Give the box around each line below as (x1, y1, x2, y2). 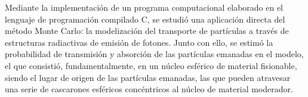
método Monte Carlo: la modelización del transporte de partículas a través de (5, 24, 289, 37)
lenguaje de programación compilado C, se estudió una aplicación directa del (5, 12, 285, 25)
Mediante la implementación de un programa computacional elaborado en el (5, 1, 284, 13)
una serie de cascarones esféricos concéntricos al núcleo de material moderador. (5, 83, 293, 95)
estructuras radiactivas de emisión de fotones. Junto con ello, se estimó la (5, 36, 273, 48)
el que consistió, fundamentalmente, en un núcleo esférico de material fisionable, (5, 59, 297, 71)
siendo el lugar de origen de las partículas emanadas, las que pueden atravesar (5, 71, 291, 83)
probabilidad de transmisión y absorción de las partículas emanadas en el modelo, (5, 48, 304, 60)
